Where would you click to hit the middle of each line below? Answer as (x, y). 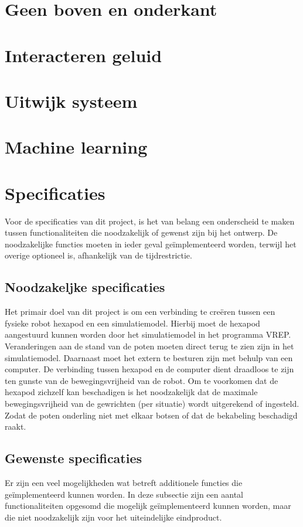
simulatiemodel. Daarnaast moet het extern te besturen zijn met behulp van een (149, 357)
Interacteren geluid (84, 55)
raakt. (16, 426)
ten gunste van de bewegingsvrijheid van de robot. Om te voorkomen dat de (142, 380)
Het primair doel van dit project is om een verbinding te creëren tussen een (140, 312)
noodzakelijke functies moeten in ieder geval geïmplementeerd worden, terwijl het (151, 244)
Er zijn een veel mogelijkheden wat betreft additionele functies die (124, 482)
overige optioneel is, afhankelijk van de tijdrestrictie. (98, 255)
